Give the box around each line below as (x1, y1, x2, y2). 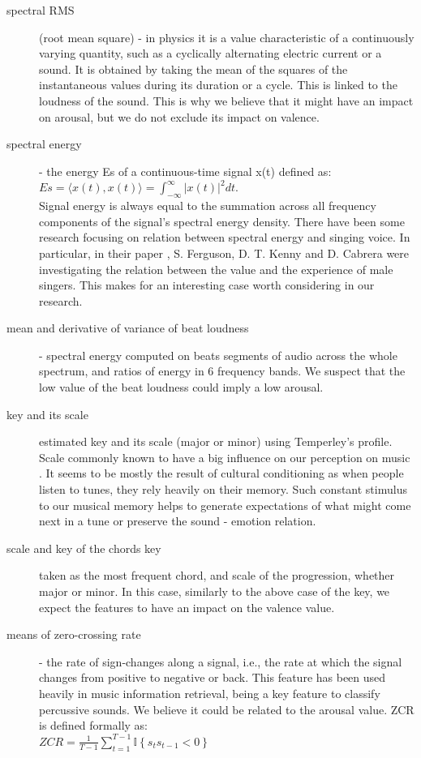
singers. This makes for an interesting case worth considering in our (39, 276, 375, 293)
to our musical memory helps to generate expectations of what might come (39, 496, 411, 513)
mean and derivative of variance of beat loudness (6, 319, 249, 336)
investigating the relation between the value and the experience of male (39, 260, 393, 277)
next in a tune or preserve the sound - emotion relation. (39, 512, 316, 529)
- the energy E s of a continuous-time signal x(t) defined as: (39, 162, 332, 179)
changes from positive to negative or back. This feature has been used (39, 669, 386, 686)
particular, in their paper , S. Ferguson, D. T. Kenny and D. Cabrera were (39, 244, 410, 261)
